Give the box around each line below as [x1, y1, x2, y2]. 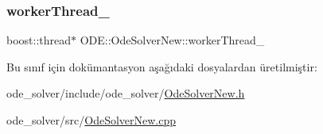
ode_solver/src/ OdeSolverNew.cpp [6, 112, 177, 128]
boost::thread [6, 32, 72, 48]
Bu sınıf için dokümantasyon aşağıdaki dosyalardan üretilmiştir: [6, 58, 317, 75]
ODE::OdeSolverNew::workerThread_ [80, 32, 265, 48]
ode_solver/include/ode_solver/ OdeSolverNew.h [6, 85, 245, 101]
